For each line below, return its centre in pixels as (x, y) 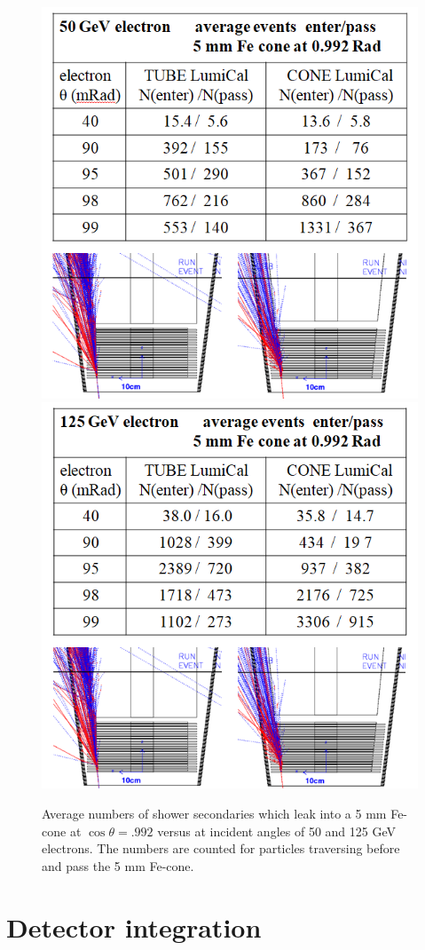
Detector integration (134, 926)
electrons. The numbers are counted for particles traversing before (221, 848)
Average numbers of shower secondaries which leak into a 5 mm (214, 814)
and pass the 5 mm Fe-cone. (118, 865)
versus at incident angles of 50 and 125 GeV (276, 831)
